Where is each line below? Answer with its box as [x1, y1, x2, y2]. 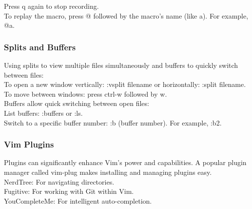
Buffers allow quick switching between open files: [4, 98, 149, 108]
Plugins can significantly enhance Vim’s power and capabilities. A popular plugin [4, 157, 247, 167]
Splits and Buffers [4, 41, 76, 53]
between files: [4, 69, 44, 80]
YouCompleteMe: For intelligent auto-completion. [4, 195, 152, 206]
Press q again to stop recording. [4, 1, 99, 11]
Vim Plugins [4, 138, 54, 150]
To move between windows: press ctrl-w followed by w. [4, 88, 167, 99]
